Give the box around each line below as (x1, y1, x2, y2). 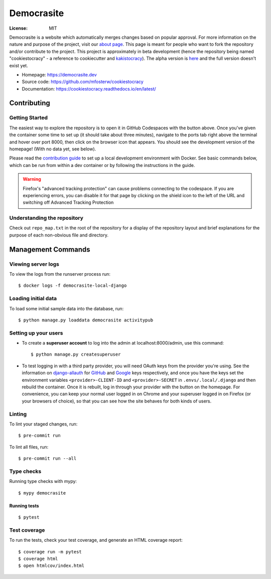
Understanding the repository (9, 214, 84, 221)
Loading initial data (9, 295, 57, 302)
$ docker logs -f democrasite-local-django (18, 283, 127, 289)
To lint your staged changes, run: (9, 421, 78, 427)
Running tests (9, 503, 40, 509)
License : (9, 25, 28, 31)
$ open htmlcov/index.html (18, 563, 85, 568)
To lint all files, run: (9, 444, 49, 450)
